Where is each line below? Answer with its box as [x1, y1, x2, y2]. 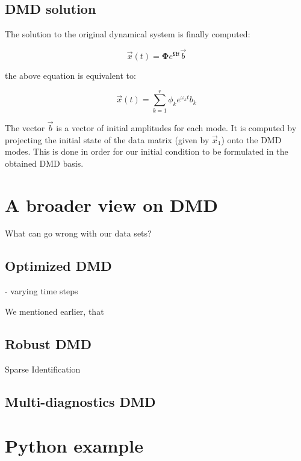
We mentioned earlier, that [5, 305, 104, 317]
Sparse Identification [5, 362, 81, 375]
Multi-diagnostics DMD [5, 392, 156, 410]
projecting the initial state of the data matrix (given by [5, 133, 209, 146]
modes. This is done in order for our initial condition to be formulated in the [5, 145, 288, 158]
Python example [5, 433, 143, 458]
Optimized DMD [5, 256, 112, 275]
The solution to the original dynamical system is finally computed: [5, 28, 250, 40]
